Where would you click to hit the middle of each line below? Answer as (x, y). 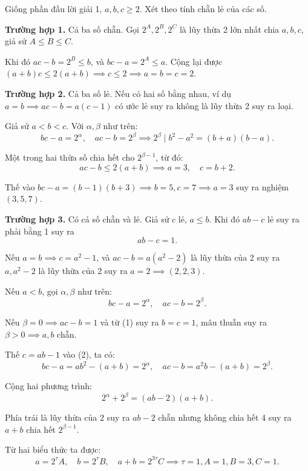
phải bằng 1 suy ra (40, 231)
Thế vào (20, 186)
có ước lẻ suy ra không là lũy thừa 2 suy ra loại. (204, 105)
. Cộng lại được (194, 61)
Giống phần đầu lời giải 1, (54, 8)
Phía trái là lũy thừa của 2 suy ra (67, 417)
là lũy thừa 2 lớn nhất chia (229, 29)
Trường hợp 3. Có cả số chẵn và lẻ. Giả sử (87, 219)
